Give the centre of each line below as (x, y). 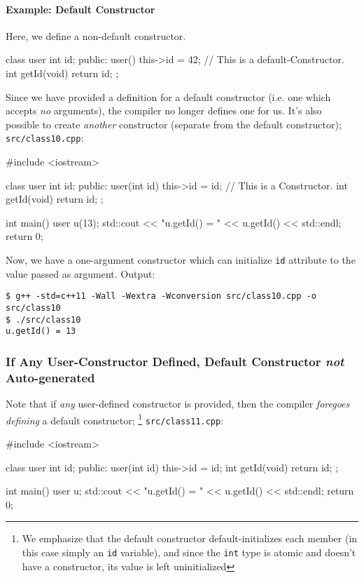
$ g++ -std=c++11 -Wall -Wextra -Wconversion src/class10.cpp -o (161, 296)
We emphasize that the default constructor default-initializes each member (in (190, 538)
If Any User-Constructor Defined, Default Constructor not (175, 361)
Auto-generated (50, 377)
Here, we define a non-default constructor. (96, 35)
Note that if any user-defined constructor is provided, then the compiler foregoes (178, 403)
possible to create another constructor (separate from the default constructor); (174, 124)
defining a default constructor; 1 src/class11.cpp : (115, 419)
